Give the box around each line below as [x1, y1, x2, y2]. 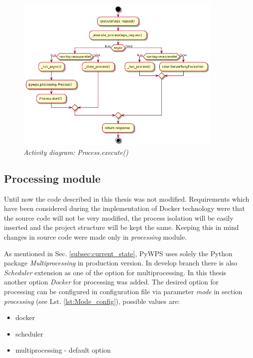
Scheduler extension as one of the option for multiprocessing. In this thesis [4, 267, 227, 277]
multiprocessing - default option [15, 345, 111, 355]
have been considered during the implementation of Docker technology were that [4, 203, 245, 213]
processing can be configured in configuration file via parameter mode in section [4, 286, 243, 296]
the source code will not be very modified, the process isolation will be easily [4, 212, 233, 223]
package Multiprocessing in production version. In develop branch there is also [4, 258, 237, 268]
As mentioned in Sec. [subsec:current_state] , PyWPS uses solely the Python [4, 248, 232, 258]
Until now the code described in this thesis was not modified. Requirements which [4, 193, 250, 204]
